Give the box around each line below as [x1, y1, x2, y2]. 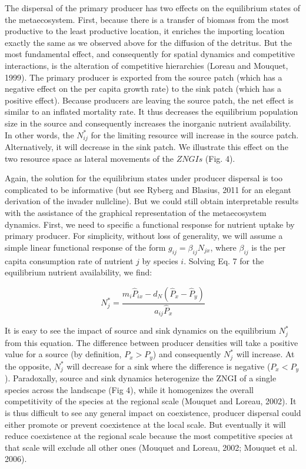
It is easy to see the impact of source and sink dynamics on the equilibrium [5, 324, 276, 337]
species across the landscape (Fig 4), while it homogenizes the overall [5, 383, 254, 395]
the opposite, [5, 360, 52, 372]
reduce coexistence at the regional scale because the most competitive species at [5, 430, 294, 442]
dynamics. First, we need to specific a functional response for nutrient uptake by [5, 218, 295, 230]
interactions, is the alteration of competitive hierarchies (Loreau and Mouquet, [5, 59, 288, 71]
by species [142, 254, 178, 267]
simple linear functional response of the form [5, 241, 166, 253]
